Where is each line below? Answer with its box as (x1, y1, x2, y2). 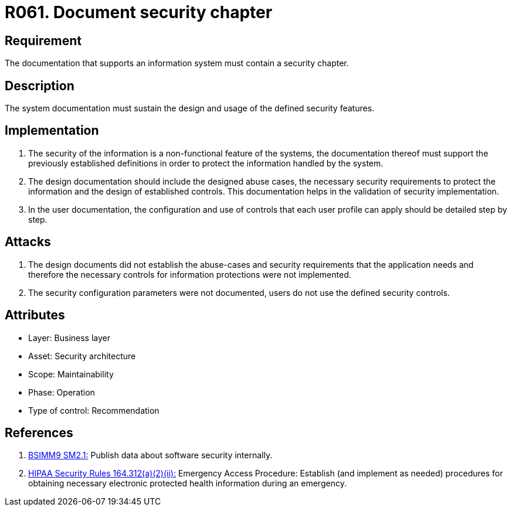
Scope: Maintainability (28, 369, 114, 379)
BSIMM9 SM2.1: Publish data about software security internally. (28, 450, 273, 461)
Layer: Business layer (28, 332, 111, 343)
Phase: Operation (28, 387, 95, 397)
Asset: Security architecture (28, 350, 136, 361)
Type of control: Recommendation (28, 405, 160, 415)
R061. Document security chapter (5, 2, 273, 22)
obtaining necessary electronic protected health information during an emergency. (28, 478, 347, 489)
